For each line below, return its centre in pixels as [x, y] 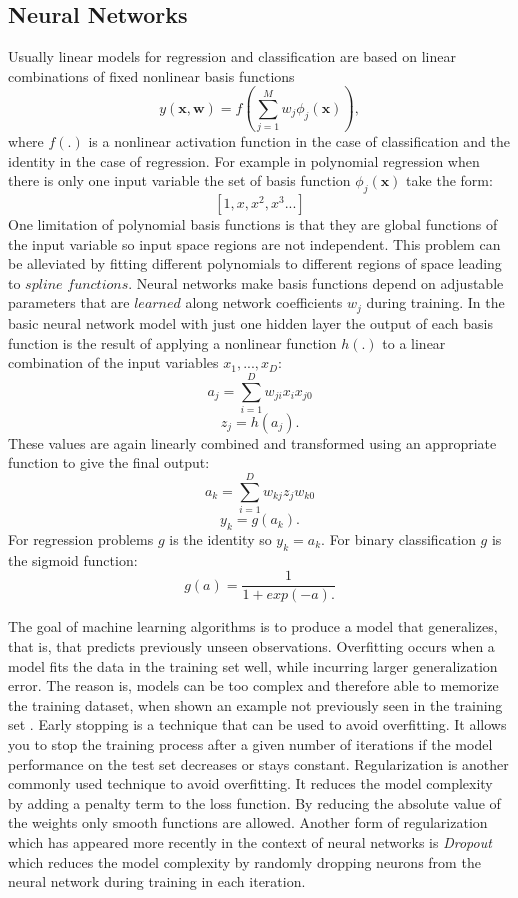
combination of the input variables [113, 362]
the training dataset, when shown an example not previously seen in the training [255, 704]
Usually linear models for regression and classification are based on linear [232, 56]
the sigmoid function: [73, 559]
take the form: [449, 180]
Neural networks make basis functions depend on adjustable [320, 282]
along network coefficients [264, 302]
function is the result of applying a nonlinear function [172, 342]
